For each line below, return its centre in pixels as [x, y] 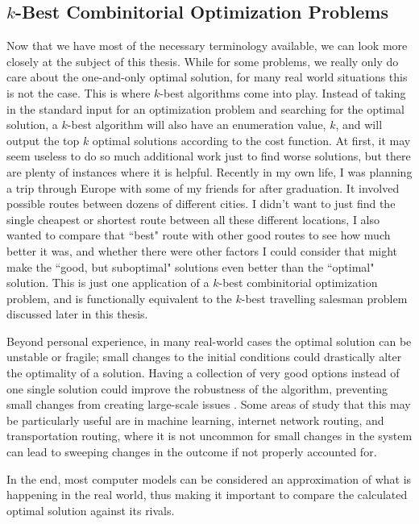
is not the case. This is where [79, 92]
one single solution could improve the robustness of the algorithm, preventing [197, 388]
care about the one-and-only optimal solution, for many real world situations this [207, 77]
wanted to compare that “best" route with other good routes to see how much [199, 235]
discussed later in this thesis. [77, 314]
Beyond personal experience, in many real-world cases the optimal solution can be [209, 341]
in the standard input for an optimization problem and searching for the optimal [205, 108]
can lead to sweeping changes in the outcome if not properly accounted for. [192, 452]
